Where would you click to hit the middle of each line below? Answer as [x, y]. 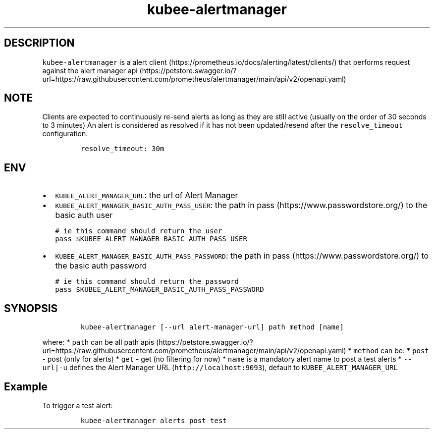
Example [26, 386]
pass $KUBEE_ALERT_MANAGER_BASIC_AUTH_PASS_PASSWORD [160, 290]
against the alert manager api [90, 70]
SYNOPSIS [31, 308]
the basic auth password [101, 266]
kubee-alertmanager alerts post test [154, 420]
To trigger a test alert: [78, 405]
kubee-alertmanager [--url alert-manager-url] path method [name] [212, 327]
